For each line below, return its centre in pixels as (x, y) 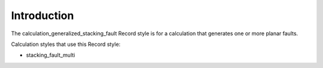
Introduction (42, 16)
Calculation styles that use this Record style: (66, 44)
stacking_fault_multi (51, 55)
